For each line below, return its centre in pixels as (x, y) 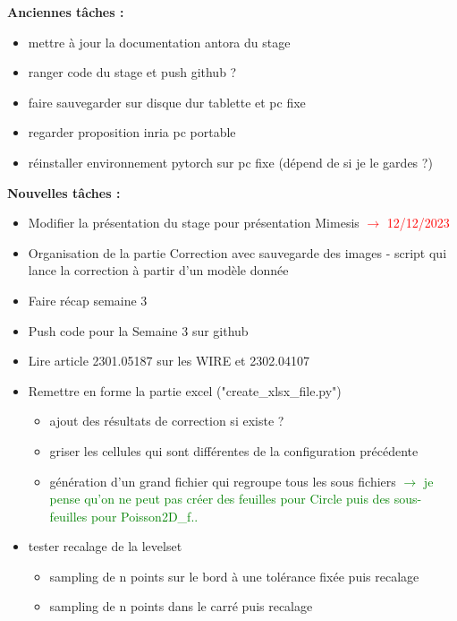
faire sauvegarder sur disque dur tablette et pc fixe (167, 102)
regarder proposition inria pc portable (132, 132)
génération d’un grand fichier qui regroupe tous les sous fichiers (223, 481)
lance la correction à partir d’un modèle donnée (158, 270)
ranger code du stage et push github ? (132, 72)
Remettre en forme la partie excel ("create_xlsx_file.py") (185, 390)
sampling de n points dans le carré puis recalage (181, 606)
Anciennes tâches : (66, 12)
